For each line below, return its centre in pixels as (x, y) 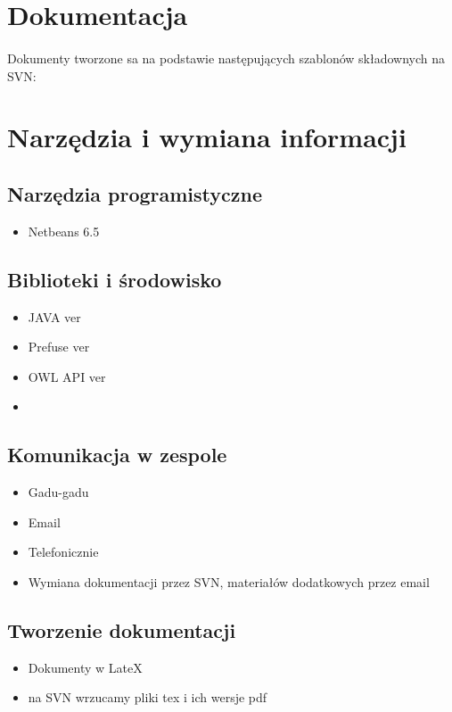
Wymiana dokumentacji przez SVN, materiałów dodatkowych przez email (229, 581)
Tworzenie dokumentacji (122, 629)
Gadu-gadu (58, 492)
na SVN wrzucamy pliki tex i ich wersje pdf (148, 697)
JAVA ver (54, 316)
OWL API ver (67, 376)
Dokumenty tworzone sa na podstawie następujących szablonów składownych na (226, 58)
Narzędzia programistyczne (135, 193)
